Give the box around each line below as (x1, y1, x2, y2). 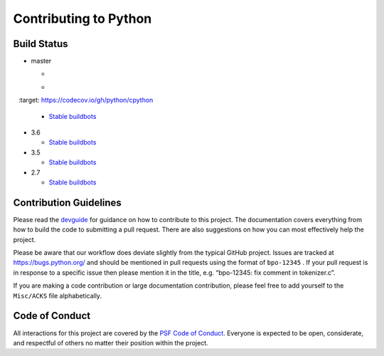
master (31, 57, 52, 66)
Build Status (13, 38, 68, 50)
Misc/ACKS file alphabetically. (13, 291, 102, 300)
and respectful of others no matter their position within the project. (13, 338, 209, 347)
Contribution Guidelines (13, 197, 122, 209)
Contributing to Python (13, 11, 152, 26)
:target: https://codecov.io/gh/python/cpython (18, 96, 154, 105)
